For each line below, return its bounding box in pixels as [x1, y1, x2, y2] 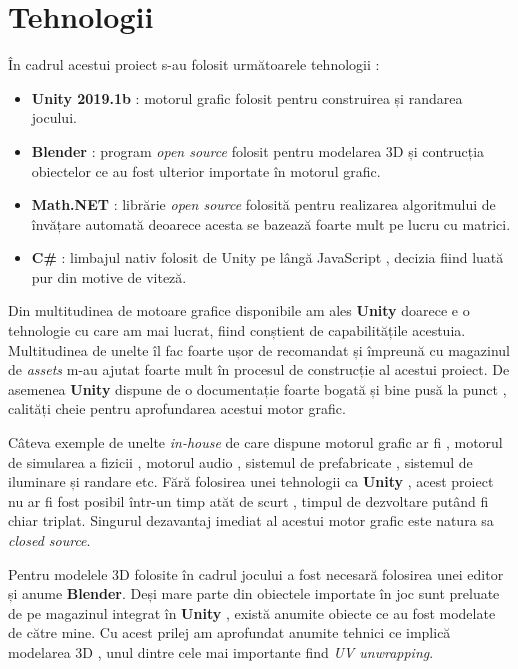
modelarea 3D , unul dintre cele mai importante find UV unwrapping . [8, 641, 434, 662]
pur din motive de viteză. [31, 266, 187, 287]
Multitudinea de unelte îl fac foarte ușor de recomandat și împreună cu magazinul [8, 339, 510, 360]
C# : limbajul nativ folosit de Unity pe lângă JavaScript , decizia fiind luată [31, 247, 504, 268]
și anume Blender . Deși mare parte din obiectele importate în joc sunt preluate [8, 583, 500, 604]
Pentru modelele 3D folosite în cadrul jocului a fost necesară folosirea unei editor [8, 563, 504, 584]
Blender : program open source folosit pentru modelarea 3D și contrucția [31, 140, 485, 161]
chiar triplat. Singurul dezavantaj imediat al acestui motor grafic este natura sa [8, 510, 494, 531]
